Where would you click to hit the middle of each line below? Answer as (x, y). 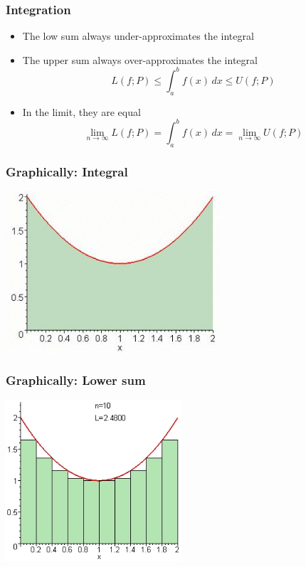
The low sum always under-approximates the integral (138, 36)
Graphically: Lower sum (76, 380)
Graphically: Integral (67, 171)
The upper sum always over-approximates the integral (140, 59)
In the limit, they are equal (81, 111)
